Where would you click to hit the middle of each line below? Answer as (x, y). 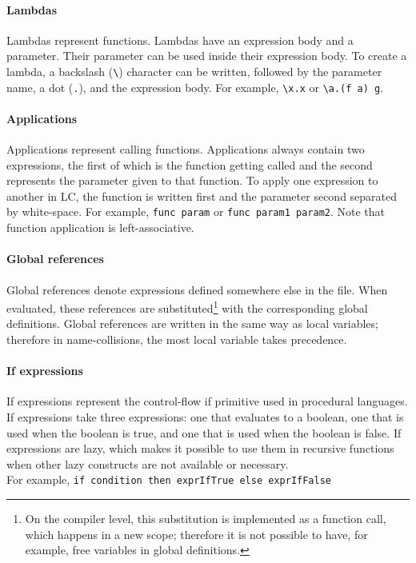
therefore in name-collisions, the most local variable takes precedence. (177, 339)
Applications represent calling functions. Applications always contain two (186, 149)
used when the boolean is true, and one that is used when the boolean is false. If (204, 432)
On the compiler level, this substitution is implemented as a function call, (206, 518)
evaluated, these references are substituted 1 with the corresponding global (187, 307)
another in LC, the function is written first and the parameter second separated (202, 196)
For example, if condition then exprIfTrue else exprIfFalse (169, 479)
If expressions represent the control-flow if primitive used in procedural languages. (207, 401)
